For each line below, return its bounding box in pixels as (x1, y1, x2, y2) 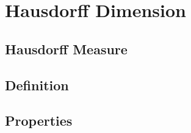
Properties (5, 111, 73, 130)
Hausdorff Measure (5, 39, 128, 58)
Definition (5, 75, 69, 94)
